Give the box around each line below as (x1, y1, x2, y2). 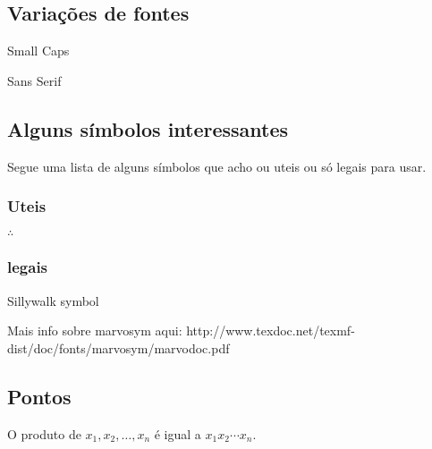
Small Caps (7, 41, 70, 60)
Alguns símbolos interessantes (7, 114, 289, 142)
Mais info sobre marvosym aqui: (7, 321, 182, 340)
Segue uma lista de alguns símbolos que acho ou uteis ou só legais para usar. (7, 157, 427, 175)
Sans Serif (7, 71, 62, 89)
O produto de (7, 424, 81, 443)
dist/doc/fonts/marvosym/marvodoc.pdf (7, 338, 230, 357)
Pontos (7, 382, 72, 410)
